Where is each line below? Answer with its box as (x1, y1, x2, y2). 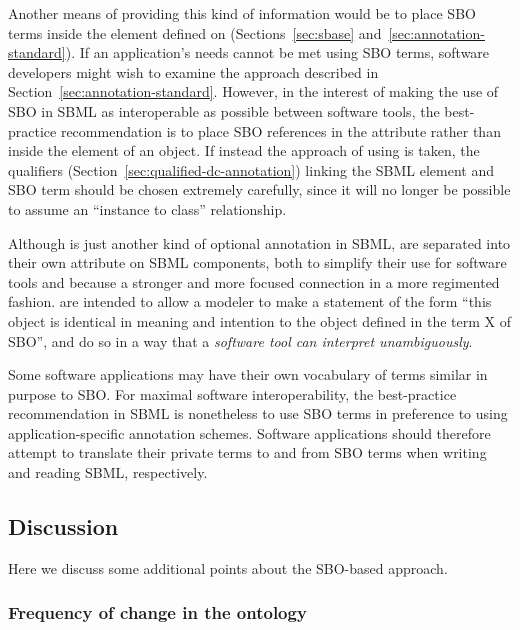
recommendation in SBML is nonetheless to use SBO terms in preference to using (8, 403, 508, 424)
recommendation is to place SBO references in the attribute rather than (60, 120, 501, 141)
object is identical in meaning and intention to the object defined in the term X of (8, 310, 511, 331)
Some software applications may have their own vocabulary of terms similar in (8, 364, 488, 385)
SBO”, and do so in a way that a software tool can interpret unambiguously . (8, 330, 473, 351)
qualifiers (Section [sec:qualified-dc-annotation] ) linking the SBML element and (8, 159, 494, 180)
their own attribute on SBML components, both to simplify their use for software (8, 252, 507, 273)
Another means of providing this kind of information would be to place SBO (8, 3, 476, 23)
